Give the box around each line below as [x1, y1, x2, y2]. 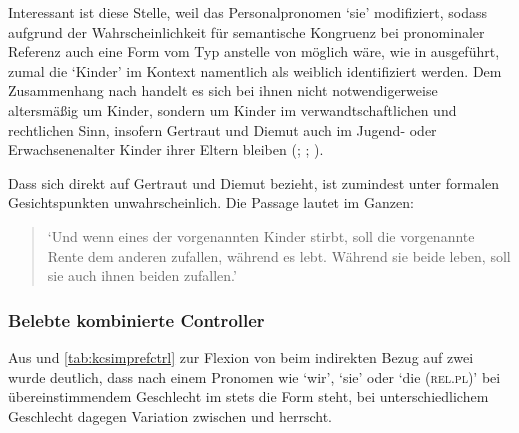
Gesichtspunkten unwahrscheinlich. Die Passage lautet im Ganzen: [8, 192, 414, 213]
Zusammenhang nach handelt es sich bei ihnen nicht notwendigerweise [8, 80, 438, 101]
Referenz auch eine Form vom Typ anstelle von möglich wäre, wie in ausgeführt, [8, 41, 500, 62]
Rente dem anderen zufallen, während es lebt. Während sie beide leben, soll [47, 245, 511, 266]
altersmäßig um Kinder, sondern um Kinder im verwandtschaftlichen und [8, 99, 457, 120]
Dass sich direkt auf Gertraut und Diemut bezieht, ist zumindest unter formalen [8, 172, 500, 193]
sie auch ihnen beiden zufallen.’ [47, 265, 237, 286]
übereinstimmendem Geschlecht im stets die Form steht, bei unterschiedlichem [8, 386, 489, 407]
